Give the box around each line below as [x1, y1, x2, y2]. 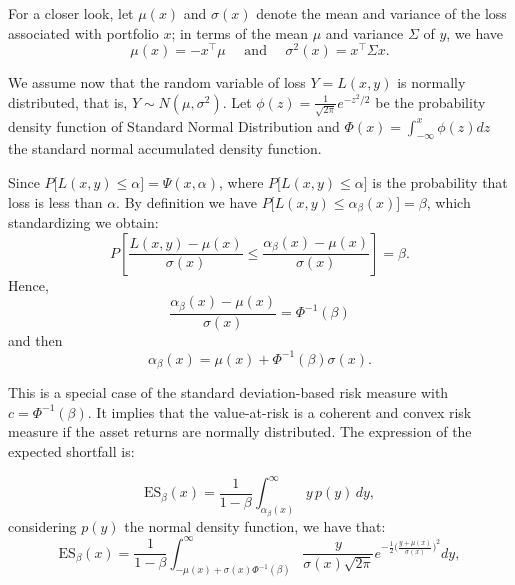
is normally [397, 72, 466, 93]
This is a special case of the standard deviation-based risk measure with [8, 382, 449, 403]
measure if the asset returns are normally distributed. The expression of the [8, 421, 472, 442]
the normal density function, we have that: [124, 515, 386, 536]
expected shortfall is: [8, 441, 135, 461]
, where [219, 171, 264, 192]
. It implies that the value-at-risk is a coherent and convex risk [87, 401, 472, 422]
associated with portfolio [8, 22, 159, 43]
